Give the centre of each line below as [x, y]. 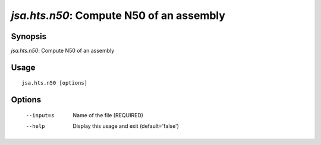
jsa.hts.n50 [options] [55, 83]
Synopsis [29, 36]
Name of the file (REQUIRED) [108, 115]
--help [35, 126]
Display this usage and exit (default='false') [126, 126]
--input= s [40, 115]
